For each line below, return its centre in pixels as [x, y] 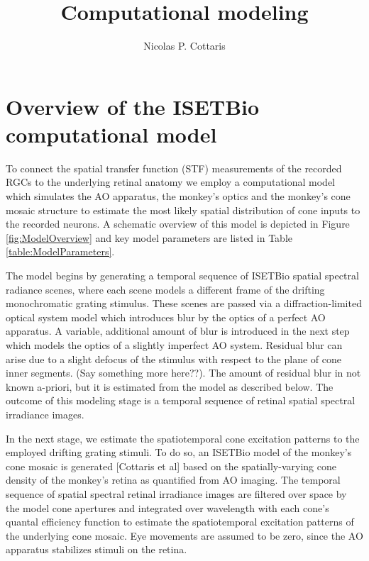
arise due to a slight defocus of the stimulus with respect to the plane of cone [174, 359]
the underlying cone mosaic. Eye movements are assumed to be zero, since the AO [184, 535]
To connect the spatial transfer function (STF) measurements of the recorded [174, 168]
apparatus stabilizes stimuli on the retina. [97, 549]
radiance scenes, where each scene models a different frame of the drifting [165, 289]
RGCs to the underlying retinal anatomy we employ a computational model [171, 182]
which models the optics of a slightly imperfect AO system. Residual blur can [174, 344]
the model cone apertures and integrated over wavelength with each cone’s [167, 507]
